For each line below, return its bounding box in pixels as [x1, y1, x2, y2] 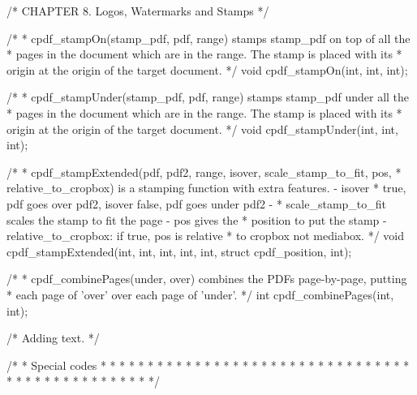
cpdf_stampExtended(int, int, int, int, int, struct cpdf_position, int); [6, 243, 352, 260]
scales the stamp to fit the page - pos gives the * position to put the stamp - [6, 211, 387, 228]
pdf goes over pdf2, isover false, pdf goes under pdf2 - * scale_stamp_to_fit [6, 195, 387, 212]
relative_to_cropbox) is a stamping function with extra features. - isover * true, [6, 179, 406, 196]
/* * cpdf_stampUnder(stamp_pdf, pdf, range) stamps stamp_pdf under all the [6, 88, 410, 105]
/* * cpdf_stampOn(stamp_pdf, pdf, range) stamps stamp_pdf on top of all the [6, 29, 411, 46]
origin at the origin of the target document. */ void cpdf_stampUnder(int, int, [6, 120, 398, 137]
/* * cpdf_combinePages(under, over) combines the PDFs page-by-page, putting [6, 270, 407, 287]
